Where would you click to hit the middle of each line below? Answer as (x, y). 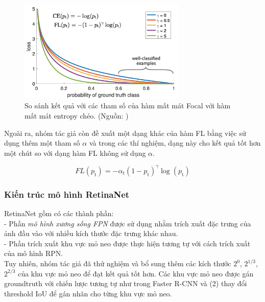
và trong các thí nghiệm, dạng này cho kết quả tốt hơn (175, 143)
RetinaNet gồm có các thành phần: (59, 213)
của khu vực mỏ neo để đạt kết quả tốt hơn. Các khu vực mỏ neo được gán (136, 273)
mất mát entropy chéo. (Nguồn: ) (77, 115)
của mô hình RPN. (34, 253)
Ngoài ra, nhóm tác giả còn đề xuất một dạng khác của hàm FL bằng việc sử (125, 133)
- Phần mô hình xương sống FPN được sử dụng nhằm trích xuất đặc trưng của (128, 223)
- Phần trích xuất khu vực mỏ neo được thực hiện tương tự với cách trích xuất (127, 243)
